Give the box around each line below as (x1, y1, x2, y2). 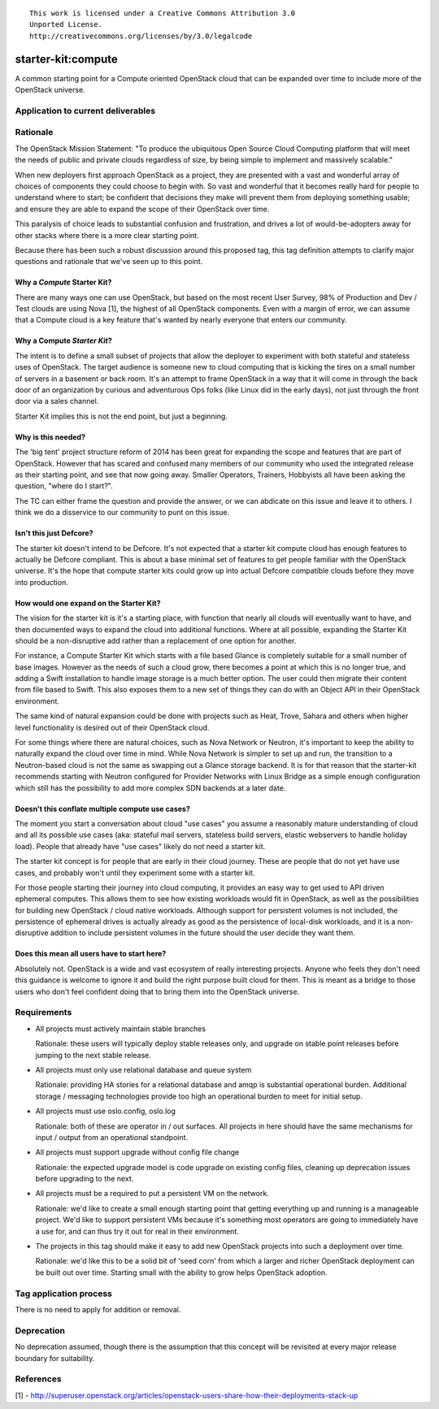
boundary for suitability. (15, 1353, 95, 1363)
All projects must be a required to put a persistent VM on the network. (35, 1189, 270, 1199)
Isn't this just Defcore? (15, 528, 93, 538)
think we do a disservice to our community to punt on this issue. (15, 508, 230, 518)
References (15, 1373, 62, 1385)
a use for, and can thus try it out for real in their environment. (35, 1226, 240, 1236)
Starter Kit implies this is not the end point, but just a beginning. (15, 411, 228, 421)
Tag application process (15, 1288, 113, 1299)
